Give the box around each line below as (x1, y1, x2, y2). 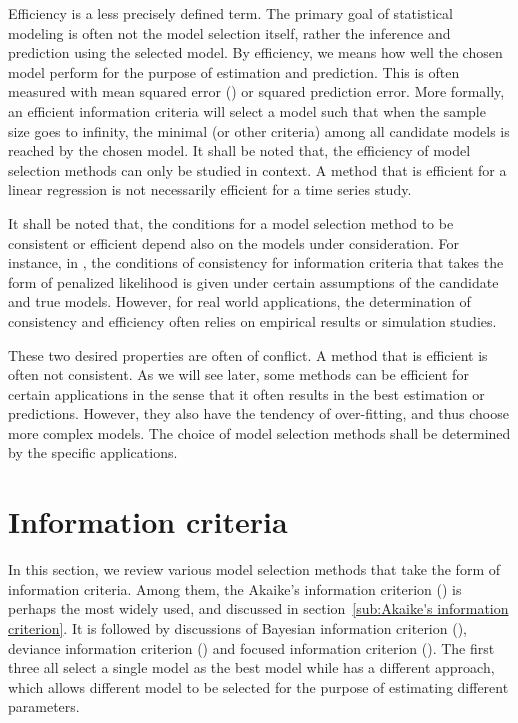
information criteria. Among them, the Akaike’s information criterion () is (8, 578, 462, 599)
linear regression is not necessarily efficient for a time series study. (8, 179, 412, 200)
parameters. (8, 696, 80, 717)
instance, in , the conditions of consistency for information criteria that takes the (8, 252, 504, 273)
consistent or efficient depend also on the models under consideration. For (8, 232, 460, 253)
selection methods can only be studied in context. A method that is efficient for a (8, 159, 507, 180)
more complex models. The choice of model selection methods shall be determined (8, 422, 511, 443)
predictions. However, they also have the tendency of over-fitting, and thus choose (8, 403, 509, 424)
